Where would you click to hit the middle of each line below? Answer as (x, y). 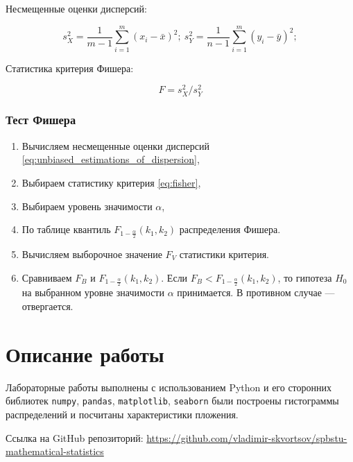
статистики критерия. (224, 254)
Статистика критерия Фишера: (70, 68)
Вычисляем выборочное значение (92, 254)
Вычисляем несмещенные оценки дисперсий (115, 145)
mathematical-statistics (55, 451)
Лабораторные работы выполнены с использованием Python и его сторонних (169, 387)
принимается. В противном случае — (256, 292)
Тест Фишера (41, 120)
